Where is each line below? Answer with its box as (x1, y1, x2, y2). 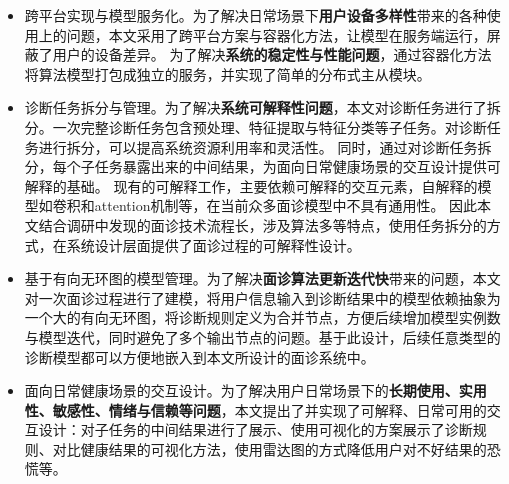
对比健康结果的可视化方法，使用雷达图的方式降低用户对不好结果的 (52, 438, 487, 459)
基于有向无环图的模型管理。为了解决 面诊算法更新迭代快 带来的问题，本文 (24, 268, 501, 289)
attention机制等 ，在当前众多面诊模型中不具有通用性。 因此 (94, 195, 478, 216)
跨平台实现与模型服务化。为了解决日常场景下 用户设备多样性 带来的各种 (24, 5, 487, 25)
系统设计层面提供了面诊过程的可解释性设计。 (66, 234, 361, 255)
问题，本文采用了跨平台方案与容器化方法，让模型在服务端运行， (66, 24, 487, 45)
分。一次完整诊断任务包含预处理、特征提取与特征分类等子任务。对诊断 (24, 116, 487, 137)
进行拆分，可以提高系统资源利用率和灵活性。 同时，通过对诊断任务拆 (38, 136, 492, 157)
